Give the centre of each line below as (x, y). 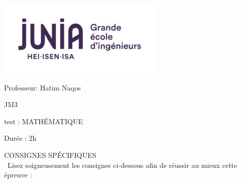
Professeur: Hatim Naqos (43, 87)
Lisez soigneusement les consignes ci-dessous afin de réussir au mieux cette (122, 165)
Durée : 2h (20, 138)
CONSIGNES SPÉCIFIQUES (50, 155)
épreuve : (18, 175)
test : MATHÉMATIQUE (44, 121)
